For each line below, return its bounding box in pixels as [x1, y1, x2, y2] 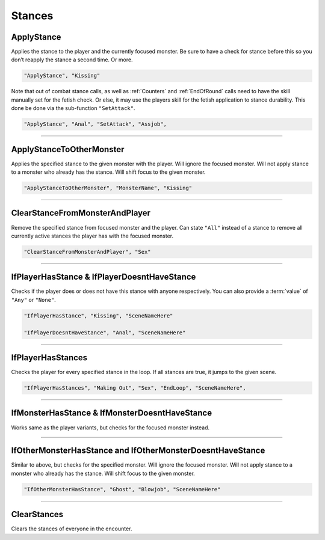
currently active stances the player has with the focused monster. [11, 232, 174, 239]
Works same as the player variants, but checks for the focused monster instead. [11, 424, 210, 431]
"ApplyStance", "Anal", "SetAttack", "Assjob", [23, 121, 167, 127]
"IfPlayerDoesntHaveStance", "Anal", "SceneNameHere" [23, 329, 186, 336]
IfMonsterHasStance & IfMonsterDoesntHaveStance [11, 408, 212, 418]
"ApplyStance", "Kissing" [23, 72, 101, 79]
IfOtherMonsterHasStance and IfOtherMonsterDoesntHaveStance [11, 446, 265, 456]
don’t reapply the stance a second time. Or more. [11, 56, 133, 63]
